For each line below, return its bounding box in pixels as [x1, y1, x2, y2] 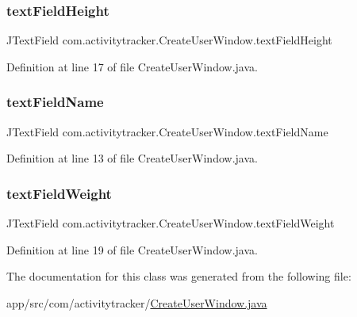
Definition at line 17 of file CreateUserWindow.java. [6, 58, 258, 74]
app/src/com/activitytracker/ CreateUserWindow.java [6, 294, 267, 311]
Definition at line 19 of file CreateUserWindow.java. [6, 241, 258, 258]
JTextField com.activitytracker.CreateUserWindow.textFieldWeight [6, 215, 335, 231]
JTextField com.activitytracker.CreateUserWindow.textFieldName [6, 123, 328, 139]
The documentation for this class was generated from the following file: [6, 268, 351, 285]
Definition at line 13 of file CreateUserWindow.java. [6, 150, 258, 166]
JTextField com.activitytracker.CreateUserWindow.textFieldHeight [6, 32, 332, 48]
